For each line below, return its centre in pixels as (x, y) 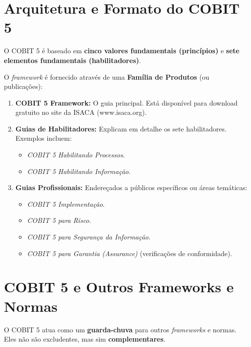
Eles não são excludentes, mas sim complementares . (85, 339)
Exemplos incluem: (43, 138)
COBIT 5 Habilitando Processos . (76, 155)
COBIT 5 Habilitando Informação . (79, 171)
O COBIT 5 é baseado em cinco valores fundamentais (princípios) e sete (122, 51)
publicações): (23, 86)
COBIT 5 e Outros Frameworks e (119, 287)
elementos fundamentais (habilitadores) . (73, 60)
